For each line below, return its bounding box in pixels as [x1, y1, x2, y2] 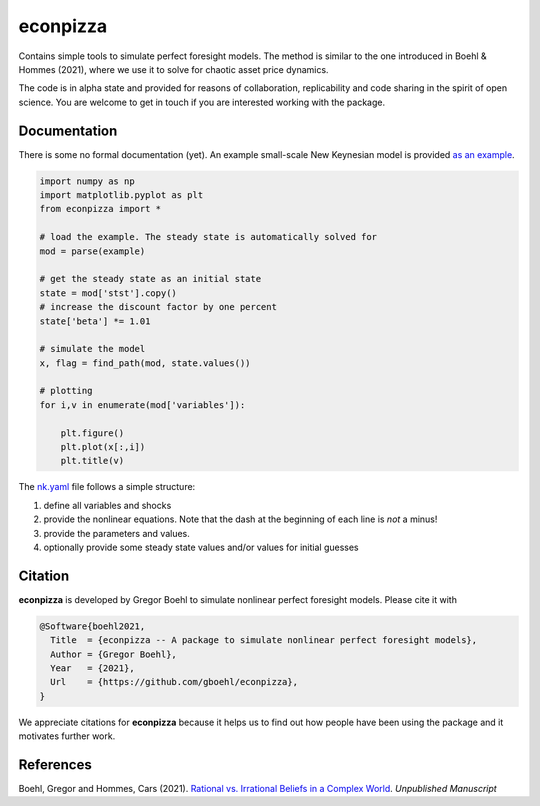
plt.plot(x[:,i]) [60, 441, 146, 453]
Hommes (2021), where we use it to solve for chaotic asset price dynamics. [18, 63, 329, 75]
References [18, 756, 92, 773]
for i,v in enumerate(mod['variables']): [39, 399, 246, 410]
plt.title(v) [60, 455, 125, 467]
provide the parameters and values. [43, 527, 190, 539]
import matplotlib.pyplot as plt [39, 190, 204, 200]
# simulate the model [39, 343, 146, 355]
